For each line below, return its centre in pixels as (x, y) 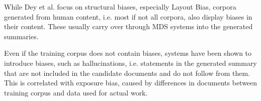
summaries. (21, 36)
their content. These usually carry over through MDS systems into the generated (128, 26)
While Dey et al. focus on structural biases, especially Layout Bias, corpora (120, 7)
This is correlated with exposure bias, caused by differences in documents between (131, 83)
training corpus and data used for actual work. (76, 92)
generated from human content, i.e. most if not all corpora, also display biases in (128, 16)
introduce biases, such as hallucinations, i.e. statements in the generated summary (130, 63)
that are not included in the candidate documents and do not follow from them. (127, 73)
